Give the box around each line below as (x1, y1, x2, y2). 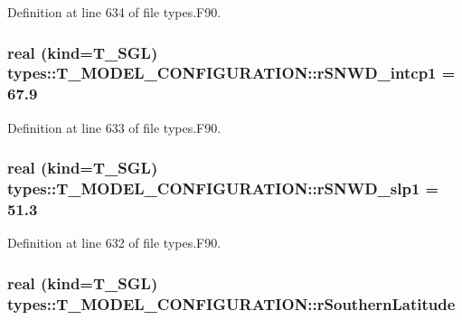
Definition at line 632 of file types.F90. (7, 233, 222, 252)
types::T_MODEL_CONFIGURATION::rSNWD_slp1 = (7, 177, 439, 200)
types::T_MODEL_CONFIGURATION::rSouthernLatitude (7, 292, 456, 315)
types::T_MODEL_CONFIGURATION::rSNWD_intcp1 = (7, 61, 456, 84)
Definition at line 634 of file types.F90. (7, 3, 222, 21)
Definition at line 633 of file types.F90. (7, 118, 222, 136)
